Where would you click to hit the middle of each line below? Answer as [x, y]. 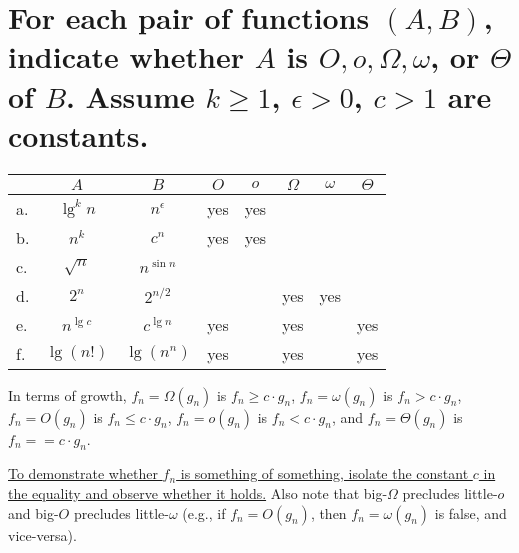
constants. [78, 134]
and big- [33, 512]
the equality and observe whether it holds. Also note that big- [198, 493]
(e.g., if [204, 512]
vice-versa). [42, 534]
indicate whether [126, 56]
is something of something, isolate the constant [324, 473]
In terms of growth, [67, 394]
